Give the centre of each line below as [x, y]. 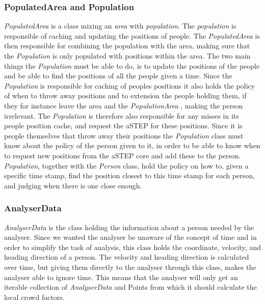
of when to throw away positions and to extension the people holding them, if [125, 95]
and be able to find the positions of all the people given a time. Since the [118, 76]
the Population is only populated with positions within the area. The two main [127, 56]
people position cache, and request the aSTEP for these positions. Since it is [123, 126]
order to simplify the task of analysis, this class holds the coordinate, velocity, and [132, 247]
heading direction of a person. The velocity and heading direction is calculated [127, 257]
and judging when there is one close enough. [73, 185]
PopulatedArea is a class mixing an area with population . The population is [120, 26]
